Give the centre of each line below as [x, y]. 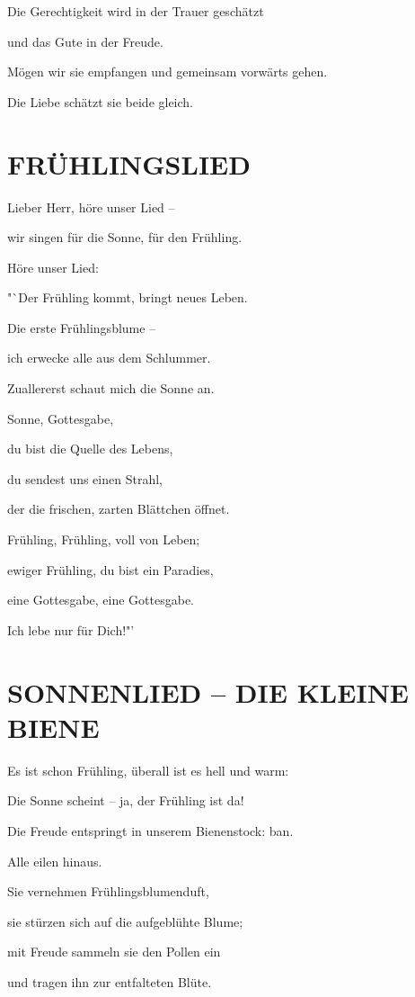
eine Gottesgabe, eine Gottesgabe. [101, 600]
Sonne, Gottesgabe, [61, 418]
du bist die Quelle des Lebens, [90, 449]
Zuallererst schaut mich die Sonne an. [111, 388]
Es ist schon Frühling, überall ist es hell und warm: [148, 770]
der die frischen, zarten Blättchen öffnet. [119, 509]
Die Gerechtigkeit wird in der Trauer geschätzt [136, 11]
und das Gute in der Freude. [85, 41]
